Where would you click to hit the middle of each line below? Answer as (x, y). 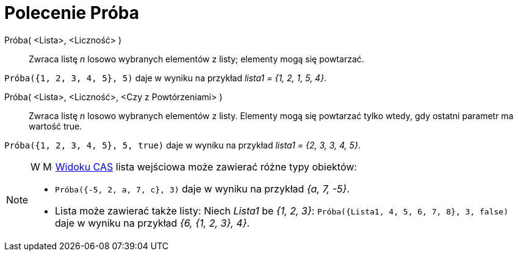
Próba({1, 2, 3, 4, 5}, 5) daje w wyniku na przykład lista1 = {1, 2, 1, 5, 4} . (166, 78)
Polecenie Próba (72, 13)
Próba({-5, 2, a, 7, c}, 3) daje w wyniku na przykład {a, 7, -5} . (202, 188)
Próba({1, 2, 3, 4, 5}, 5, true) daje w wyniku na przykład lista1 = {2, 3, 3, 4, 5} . (182, 145)
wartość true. (56, 126)
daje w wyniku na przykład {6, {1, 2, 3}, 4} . (153, 223)
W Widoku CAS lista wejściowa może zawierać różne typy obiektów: (194, 166)
